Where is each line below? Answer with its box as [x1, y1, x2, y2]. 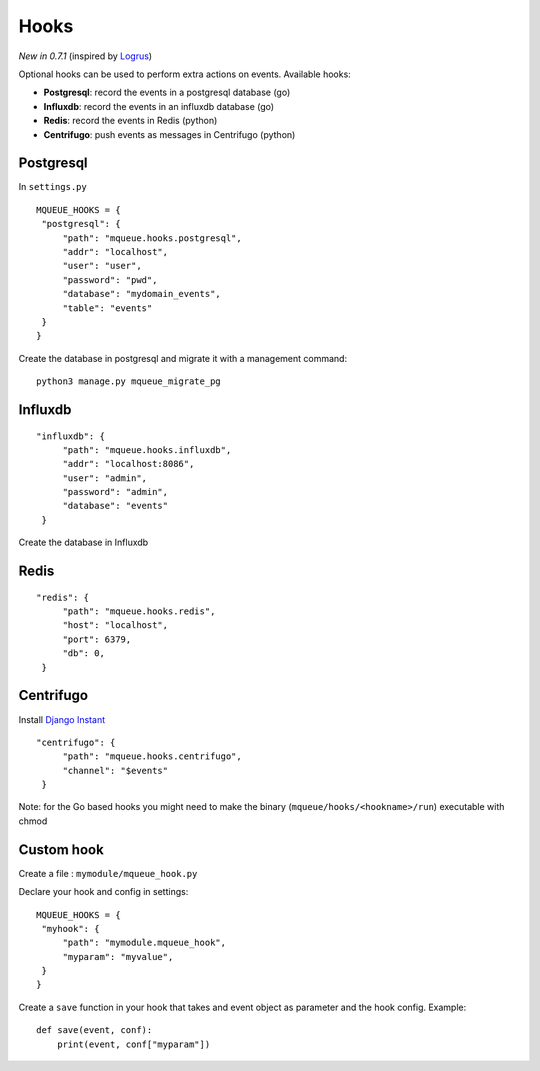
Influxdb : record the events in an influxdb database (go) [43, 100, 275, 112]
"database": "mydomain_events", [62, 288, 222, 300]
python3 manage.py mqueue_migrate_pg [36, 376, 222, 387]
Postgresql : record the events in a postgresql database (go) [43, 86, 291, 99]
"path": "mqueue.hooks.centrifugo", [62, 751, 242, 762]
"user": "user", [62, 260, 142, 272]
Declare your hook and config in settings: [18, 886, 189, 898]
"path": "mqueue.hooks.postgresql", [62, 232, 242, 244]
